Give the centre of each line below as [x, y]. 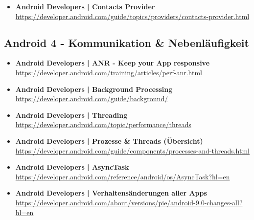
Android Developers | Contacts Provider [85, 6]
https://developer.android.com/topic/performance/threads [103, 124]
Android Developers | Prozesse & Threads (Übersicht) [109, 141]
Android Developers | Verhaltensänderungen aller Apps [111, 193]
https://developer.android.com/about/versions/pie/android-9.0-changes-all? [129, 202]
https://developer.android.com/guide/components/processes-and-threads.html [133, 150]
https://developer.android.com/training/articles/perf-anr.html [109, 72]
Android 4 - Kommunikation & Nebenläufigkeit [127, 42]
